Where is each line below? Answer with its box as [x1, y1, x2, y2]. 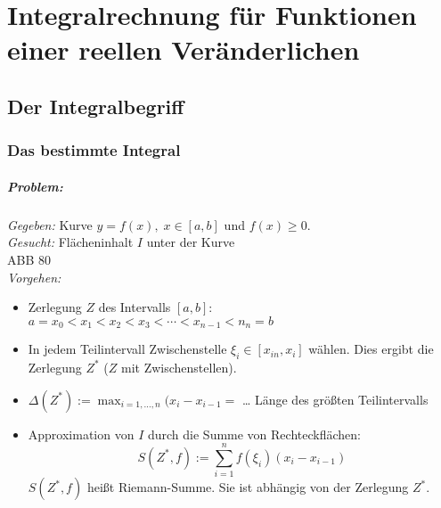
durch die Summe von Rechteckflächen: [147, 424, 361, 443]
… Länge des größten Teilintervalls [241, 389, 429, 408]
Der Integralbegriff [7, 92, 184, 119]
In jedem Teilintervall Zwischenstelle [28, 340, 227, 358]
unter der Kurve [146, 233, 235, 251]
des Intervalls [98, 298, 171, 316]
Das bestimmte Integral [7, 139, 181, 161]
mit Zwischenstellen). [120, 357, 237, 376]
